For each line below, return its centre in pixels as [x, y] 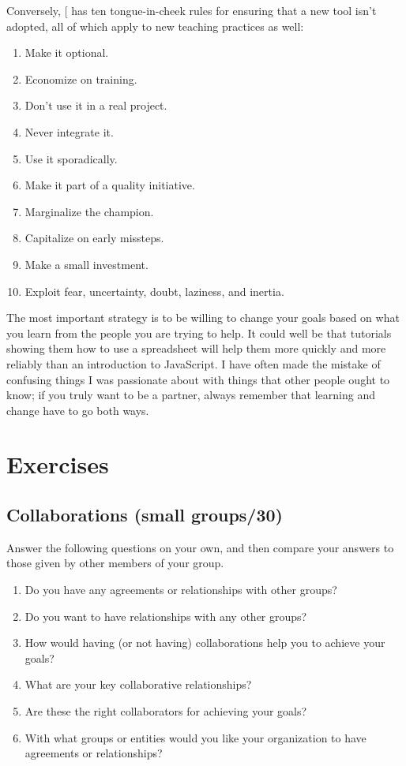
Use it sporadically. [71, 158]
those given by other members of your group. [115, 563]
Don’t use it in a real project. [96, 105]
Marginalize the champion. [89, 211]
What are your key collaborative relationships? [138, 684]
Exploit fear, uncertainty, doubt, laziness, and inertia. [154, 291]
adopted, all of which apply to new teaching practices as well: [155, 26]
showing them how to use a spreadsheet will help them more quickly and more [196, 348]
